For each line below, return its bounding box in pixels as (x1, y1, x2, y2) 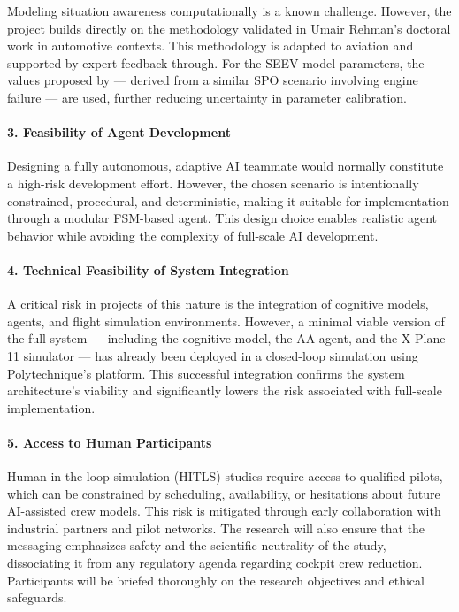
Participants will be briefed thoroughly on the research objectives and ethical (7, 570, 425, 589)
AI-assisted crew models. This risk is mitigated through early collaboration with (7, 501, 441, 520)
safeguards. (7, 588, 67, 607)
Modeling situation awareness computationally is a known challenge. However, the (7, 2, 452, 19)
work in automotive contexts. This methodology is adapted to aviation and (7, 36, 414, 55)
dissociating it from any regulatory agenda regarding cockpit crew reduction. (7, 554, 423, 572)
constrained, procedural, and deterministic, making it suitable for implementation (7, 191, 449, 210)
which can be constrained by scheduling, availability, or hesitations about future (7, 484, 440, 502)
